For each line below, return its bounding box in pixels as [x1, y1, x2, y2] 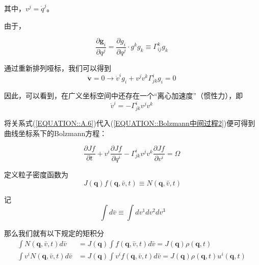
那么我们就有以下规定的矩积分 [4, 228, 104, 238]
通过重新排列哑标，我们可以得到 [4, 62, 111, 73]
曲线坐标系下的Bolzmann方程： [4, 127, 107, 138]
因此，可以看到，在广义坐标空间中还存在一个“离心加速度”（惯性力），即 [4, 90, 243, 100]
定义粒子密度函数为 [4, 169, 68, 180]
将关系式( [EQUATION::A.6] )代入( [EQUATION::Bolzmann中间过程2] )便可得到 [4, 118, 255, 128]
